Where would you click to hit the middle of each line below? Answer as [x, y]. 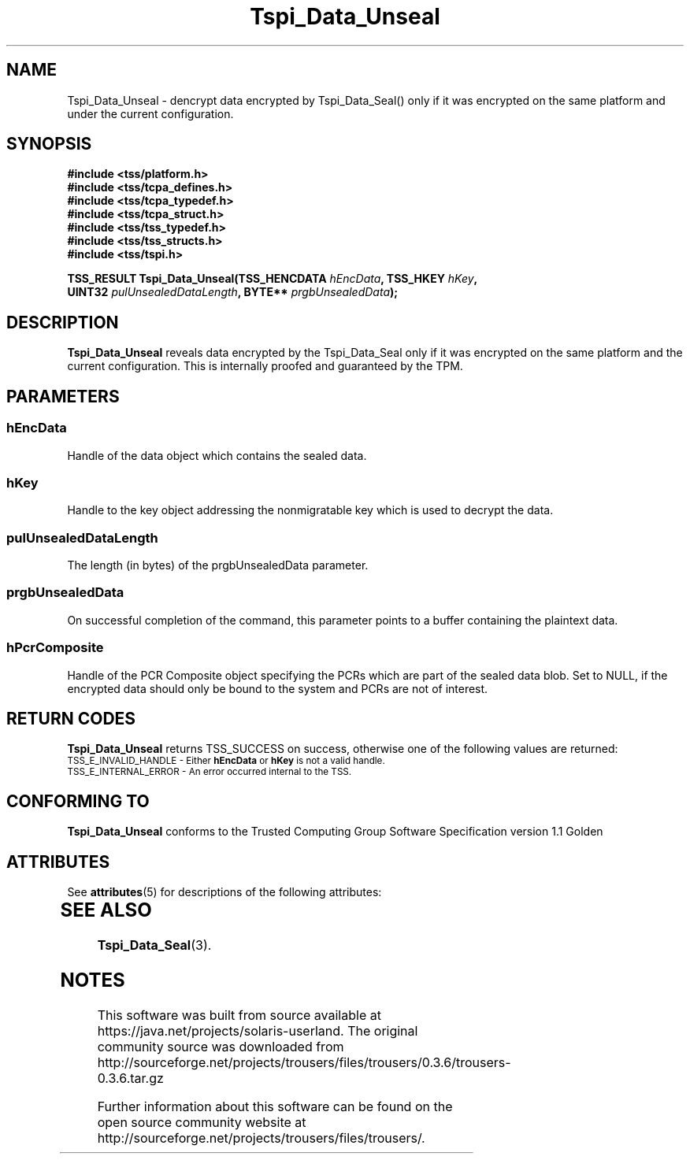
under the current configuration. [150, 113]
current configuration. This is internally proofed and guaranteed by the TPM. [265, 366]
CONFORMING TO [78, 801]
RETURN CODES [71, 718]
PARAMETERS [63, 396]
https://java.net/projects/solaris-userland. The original [258, 1030]
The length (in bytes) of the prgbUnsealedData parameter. [218, 565]
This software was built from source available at [239, 1015]
